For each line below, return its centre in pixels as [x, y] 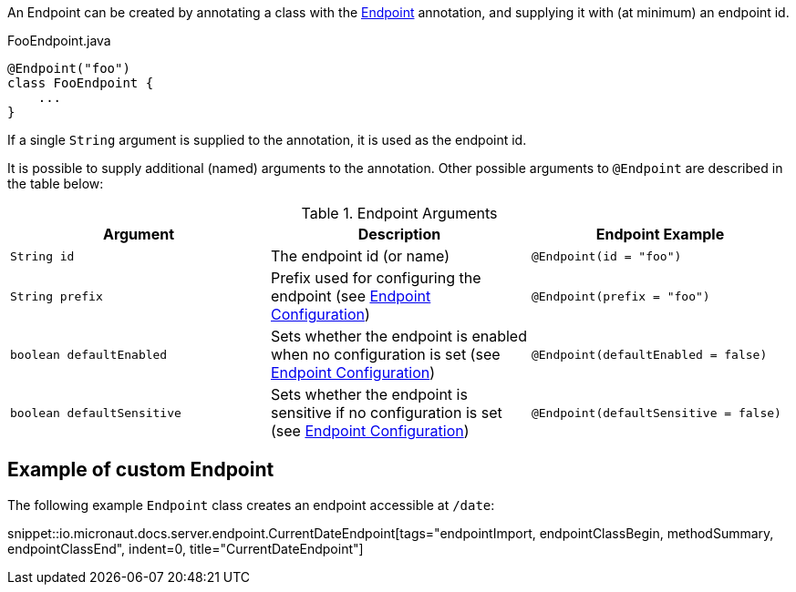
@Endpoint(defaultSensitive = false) [656, 413]
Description [399, 234]
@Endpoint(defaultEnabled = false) [649, 354]
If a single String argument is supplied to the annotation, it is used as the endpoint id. [267, 140]
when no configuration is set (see [385, 354]
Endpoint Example [660, 234]
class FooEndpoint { [81, 83]
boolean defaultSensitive [96, 413]
